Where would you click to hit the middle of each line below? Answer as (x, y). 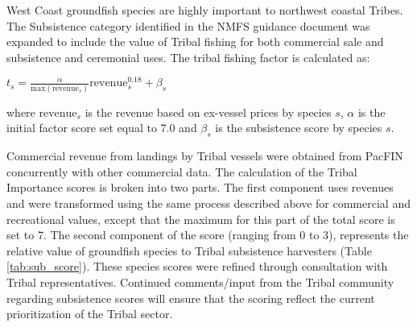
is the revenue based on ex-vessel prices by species (208, 112)
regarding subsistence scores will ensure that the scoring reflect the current (191, 298)
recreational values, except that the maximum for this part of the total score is (201, 219)
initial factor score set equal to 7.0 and (102, 128)
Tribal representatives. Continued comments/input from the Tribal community (200, 281)
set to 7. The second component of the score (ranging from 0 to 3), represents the (208, 235)
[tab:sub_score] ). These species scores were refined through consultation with (197, 266)
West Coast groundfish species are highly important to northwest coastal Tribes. (205, 10)
